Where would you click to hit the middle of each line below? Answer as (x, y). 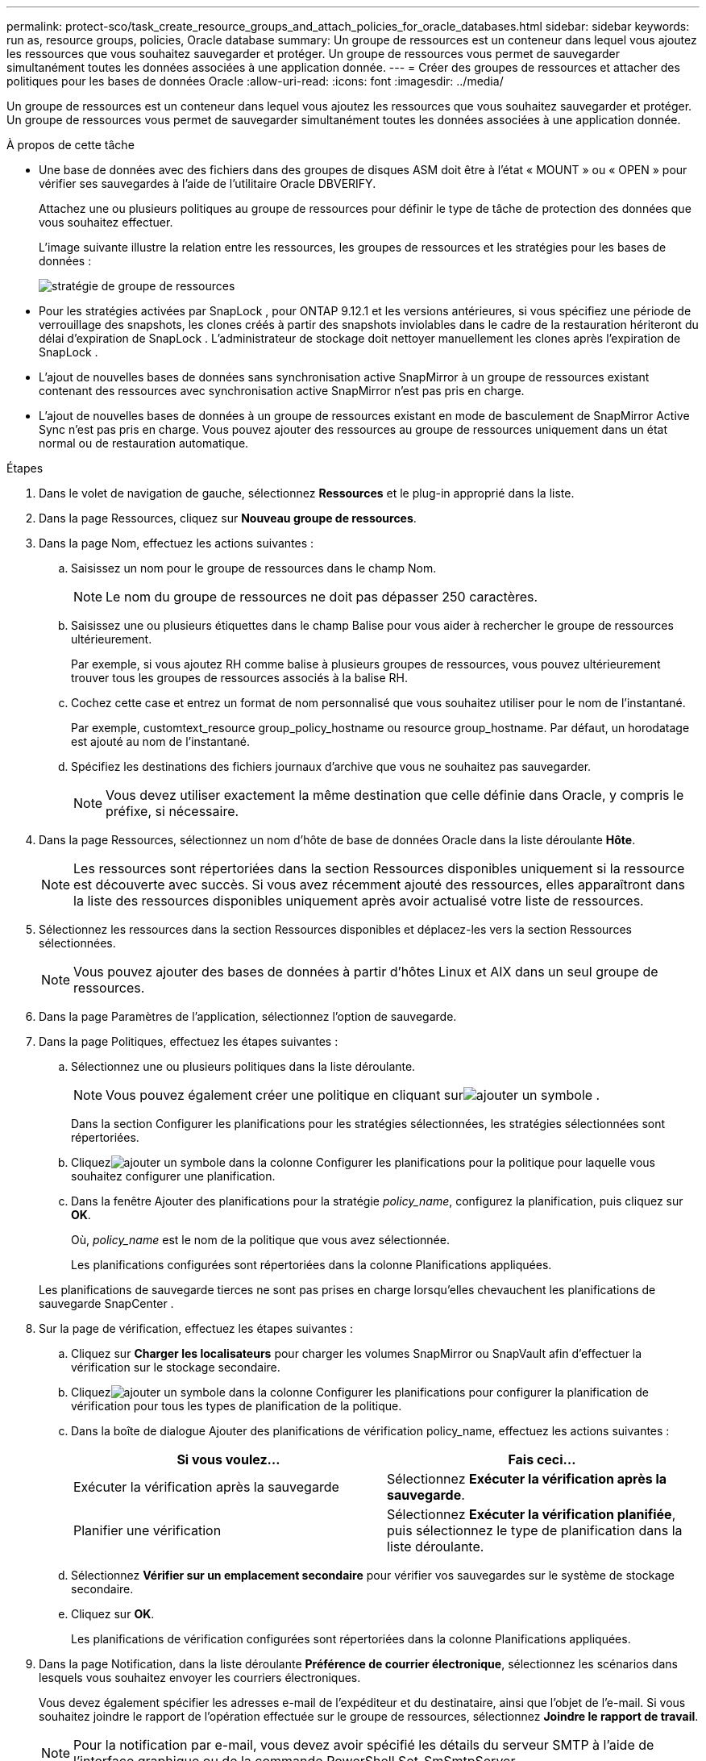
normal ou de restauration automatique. (144, 443)
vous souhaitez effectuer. (106, 222)
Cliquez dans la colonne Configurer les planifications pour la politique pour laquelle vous (363, 1162)
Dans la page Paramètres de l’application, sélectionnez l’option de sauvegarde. (248, 1016)
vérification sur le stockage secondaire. (176, 1367)
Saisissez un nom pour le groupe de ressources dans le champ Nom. (254, 568)
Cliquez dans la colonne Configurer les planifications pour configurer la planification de (360, 1392)
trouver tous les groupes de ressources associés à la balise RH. (239, 678)
